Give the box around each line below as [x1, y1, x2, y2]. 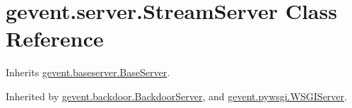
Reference [6, 24, 104, 53]
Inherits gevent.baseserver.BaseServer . [6, 65, 170, 80]
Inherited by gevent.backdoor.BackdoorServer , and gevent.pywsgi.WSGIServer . [6, 88, 347, 103]
